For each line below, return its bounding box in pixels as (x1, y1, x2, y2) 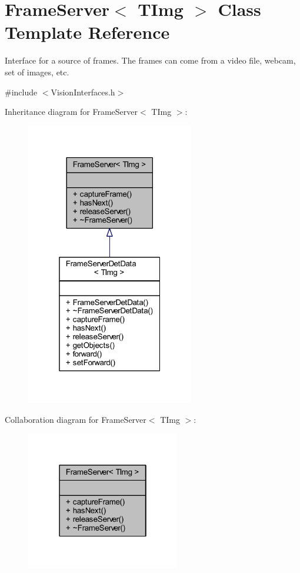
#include (5, 85, 38, 98)
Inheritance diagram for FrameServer (5, 105, 138, 118)
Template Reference (5, 20, 170, 44)
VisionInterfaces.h (51, 85, 115, 98)
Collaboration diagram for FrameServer (5, 413, 146, 425)
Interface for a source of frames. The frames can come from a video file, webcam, (5, 54, 296, 67)
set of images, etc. (5, 65, 69, 78)
